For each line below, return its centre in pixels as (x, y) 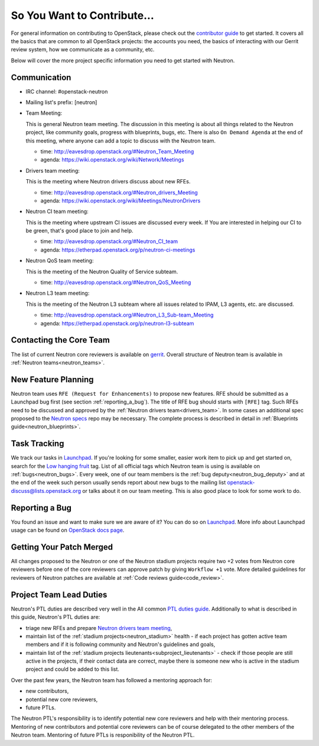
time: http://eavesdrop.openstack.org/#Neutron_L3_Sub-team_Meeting (127, 315)
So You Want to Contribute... (83, 15)
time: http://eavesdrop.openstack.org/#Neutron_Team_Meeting (117, 151)
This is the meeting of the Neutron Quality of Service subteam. (102, 272)
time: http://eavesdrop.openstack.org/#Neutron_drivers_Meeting (119, 192)
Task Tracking (38, 444)
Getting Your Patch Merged (62, 547)
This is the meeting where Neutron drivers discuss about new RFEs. (108, 182)
